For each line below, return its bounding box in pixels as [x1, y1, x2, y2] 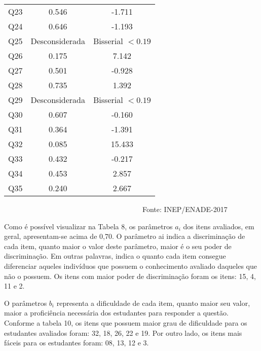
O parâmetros [4, 297, 47, 308]
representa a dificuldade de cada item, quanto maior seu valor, [56, 297, 250, 308]
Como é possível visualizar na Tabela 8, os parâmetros [4, 221, 173, 231]
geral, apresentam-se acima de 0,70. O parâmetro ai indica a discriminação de [4, 231, 245, 241]
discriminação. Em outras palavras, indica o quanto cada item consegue [4, 251, 226, 261]
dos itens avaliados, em [183, 221, 254, 231]
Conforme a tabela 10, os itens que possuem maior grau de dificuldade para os [4, 317, 247, 328]
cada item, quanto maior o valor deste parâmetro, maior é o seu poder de [4, 240, 232, 251]
